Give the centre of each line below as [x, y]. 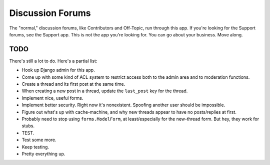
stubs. [28, 126]
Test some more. [39, 140]
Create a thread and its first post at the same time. [73, 84]
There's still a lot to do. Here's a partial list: [53, 61]
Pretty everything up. [43, 154]
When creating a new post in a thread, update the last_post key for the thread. [105, 91]
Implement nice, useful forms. [52, 98]
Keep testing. [35, 147]
